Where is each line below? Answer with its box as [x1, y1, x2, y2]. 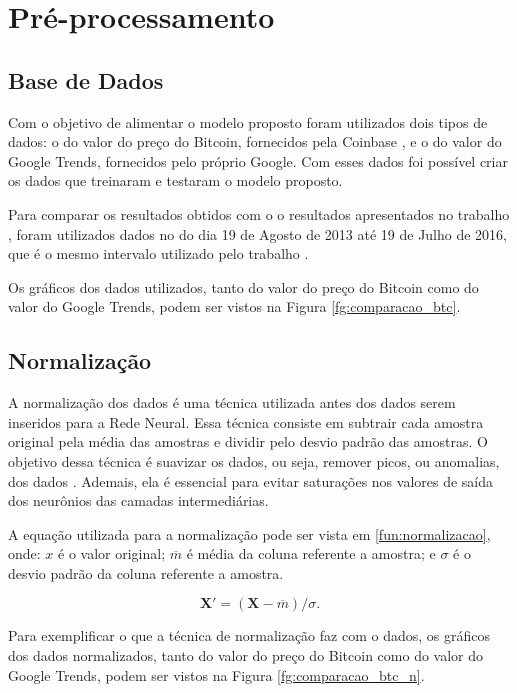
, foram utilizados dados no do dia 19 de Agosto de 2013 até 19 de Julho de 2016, [8, 223, 507, 244]
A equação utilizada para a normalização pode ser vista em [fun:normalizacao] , [8, 523, 491, 544]
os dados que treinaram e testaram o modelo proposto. [8, 170, 343, 191]
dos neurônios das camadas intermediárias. [8, 490, 269, 511]
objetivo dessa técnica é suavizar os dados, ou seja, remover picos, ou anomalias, [8, 450, 500, 471]
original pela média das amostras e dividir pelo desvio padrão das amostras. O [8, 431, 488, 452]
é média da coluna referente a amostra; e [186, 543, 436, 564]
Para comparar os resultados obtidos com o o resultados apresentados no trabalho [8, 203, 510, 224]
